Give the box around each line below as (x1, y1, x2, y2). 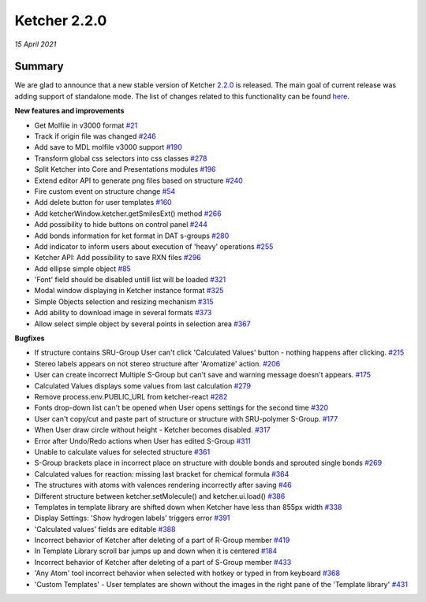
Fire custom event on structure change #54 (34, 186, 176, 196)
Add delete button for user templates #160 (34, 198, 173, 207)
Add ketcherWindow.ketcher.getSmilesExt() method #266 (34, 209, 222, 218)
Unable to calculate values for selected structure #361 (34, 447, 211, 456)
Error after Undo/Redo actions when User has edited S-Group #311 (34, 436, 252, 445)
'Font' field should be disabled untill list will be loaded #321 (34, 275, 226, 284)
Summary (14, 60, 64, 73)
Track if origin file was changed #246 (34, 132, 157, 141)
